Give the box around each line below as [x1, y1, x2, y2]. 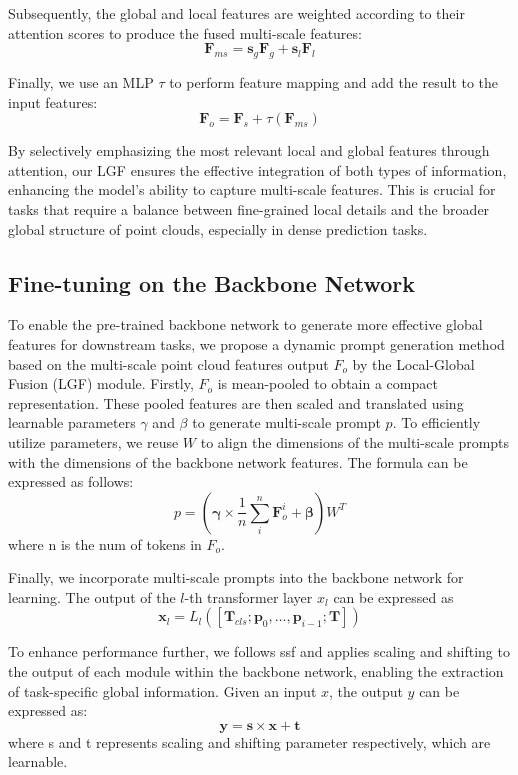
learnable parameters [8, 412, 136, 433]
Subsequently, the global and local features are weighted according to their [8, 3, 465, 23]
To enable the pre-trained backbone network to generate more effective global [8, 314, 483, 335]
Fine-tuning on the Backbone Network [8, 267, 415, 298]
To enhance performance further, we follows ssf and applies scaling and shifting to [8, 641, 510, 662]
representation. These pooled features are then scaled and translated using [8, 392, 464, 413]
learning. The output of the [8, 586, 176, 607]
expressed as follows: [8, 471, 134, 492]
